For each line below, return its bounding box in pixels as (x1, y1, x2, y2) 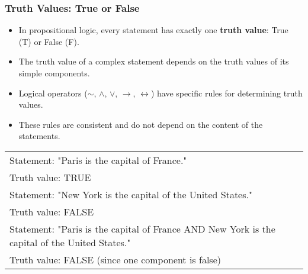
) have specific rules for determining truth (150, 86, 303, 99)
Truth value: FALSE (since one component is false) (9, 252, 221, 266)
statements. (18, 130, 60, 142)
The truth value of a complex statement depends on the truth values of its (18, 55, 289, 67)
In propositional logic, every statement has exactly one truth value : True (18, 24, 288, 36)
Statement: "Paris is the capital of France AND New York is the (9, 221, 275, 236)
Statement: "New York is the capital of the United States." (9, 187, 252, 201)
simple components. (18, 67, 90, 79)
